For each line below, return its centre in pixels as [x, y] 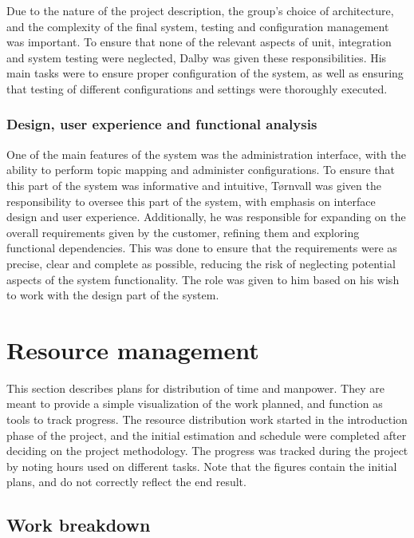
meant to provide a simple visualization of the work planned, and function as [195, 403]
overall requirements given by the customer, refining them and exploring [183, 232]
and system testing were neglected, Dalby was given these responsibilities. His [197, 57]
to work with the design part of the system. [113, 295]
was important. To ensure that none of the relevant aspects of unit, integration [199, 42]
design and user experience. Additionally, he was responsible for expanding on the [206, 217]
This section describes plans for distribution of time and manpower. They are [195, 388]
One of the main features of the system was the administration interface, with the [206, 154]
